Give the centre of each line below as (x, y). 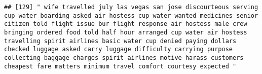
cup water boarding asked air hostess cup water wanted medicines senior (131, 15)
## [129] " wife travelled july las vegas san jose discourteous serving (131, 7)
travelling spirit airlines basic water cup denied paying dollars (120, 41)
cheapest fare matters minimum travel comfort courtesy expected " (120, 66)
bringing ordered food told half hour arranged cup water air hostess (126, 32)
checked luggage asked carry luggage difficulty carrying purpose (119, 49)
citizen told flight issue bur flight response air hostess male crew (126, 24)
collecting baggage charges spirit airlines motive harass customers (124, 58)
